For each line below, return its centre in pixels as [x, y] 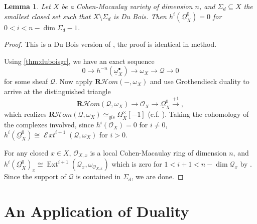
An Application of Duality [97, 211]
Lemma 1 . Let [27, 6]
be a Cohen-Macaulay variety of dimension [127, 6]
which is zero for [137, 164]
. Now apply [74, 81]
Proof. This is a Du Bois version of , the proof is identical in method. [110, 44]
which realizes [25, 114]
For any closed [26, 152]
